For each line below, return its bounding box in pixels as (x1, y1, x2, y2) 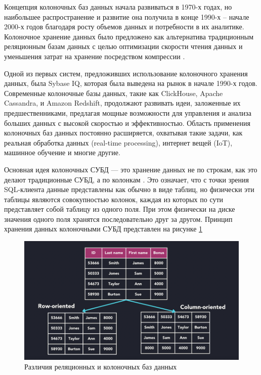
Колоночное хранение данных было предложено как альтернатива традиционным (4, 31, 254, 41)
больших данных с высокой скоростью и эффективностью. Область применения (4, 117, 250, 128)
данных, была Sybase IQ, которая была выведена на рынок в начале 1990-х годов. (4, 78, 257, 88)
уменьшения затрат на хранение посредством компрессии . (4, 51, 185, 61)
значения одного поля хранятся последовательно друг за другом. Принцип (4, 213, 233, 224)
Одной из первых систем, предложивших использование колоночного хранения (4, 68, 248, 78)
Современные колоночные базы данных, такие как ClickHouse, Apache (4, 87, 223, 98)
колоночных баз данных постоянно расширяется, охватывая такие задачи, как (4, 127, 243, 138)
